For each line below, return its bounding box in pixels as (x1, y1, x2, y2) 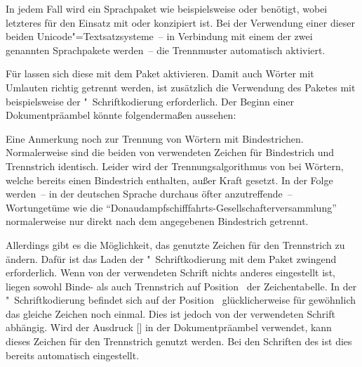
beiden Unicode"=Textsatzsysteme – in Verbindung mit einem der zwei (6, 29, 313, 44)
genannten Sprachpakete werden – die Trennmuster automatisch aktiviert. (6, 42, 326, 57)
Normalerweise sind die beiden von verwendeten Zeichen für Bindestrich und (6, 145, 335, 160)
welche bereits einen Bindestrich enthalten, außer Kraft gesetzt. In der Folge (6, 172, 333, 187)
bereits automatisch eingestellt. (6, 347, 140, 362)
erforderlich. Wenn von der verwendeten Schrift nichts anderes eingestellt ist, (6, 265, 335, 280)
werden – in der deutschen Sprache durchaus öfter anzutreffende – (6, 186, 293, 201)
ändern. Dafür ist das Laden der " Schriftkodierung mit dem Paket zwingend (6, 251, 337, 266)
